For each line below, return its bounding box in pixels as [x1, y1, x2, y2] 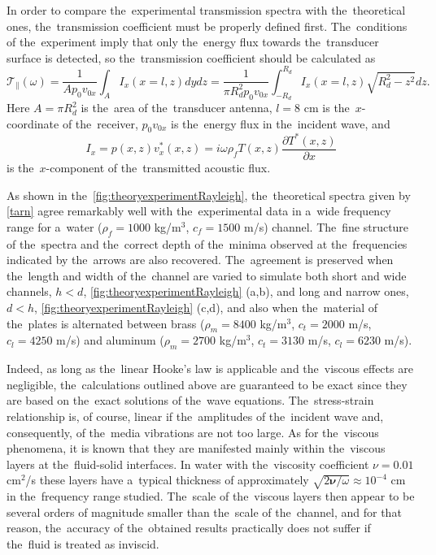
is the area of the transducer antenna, [81, 99, 272, 116]
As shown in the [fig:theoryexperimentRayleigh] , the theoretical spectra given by [7, 186, 411, 203]
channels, [7, 283, 52, 300]
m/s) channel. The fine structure [244, 218, 409, 235]
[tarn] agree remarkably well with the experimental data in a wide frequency [7, 202, 391, 219]
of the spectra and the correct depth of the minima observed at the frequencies [7, 235, 408, 252]
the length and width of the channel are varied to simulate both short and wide [7, 267, 407, 284]
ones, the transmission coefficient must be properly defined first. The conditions [7, 17, 408, 34]
